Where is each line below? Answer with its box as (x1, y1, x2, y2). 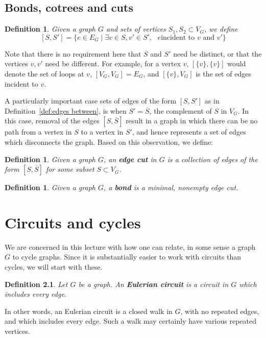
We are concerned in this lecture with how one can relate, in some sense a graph (5, 241, 256, 252)
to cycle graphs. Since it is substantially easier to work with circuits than (12, 251, 241, 262)
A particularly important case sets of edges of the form (5, 95, 177, 106)
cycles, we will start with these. (5, 262, 103, 272)
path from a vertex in (5, 126, 72, 137)
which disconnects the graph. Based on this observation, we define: (5, 136, 213, 147)
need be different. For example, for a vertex (45, 58, 181, 69)
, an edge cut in (103, 153, 157, 164)
